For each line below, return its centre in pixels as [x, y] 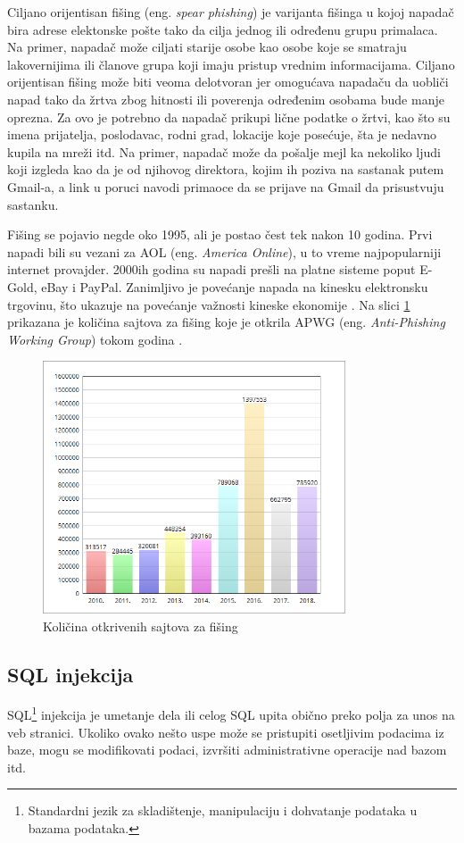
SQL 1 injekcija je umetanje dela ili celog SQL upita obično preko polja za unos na [231, 713]
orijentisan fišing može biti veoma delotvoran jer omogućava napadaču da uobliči [228, 82]
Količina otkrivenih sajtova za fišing [141, 626]
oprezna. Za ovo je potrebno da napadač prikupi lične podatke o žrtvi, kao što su [229, 117]
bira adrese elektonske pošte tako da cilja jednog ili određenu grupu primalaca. [223, 29]
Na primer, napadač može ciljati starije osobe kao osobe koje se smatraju [207, 47]
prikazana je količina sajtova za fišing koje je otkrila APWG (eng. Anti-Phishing [226, 322]
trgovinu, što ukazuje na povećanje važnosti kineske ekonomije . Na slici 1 [209, 304]
